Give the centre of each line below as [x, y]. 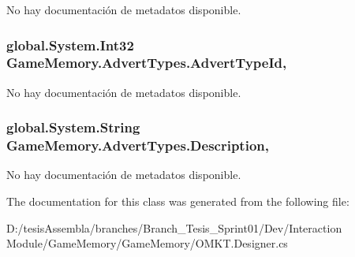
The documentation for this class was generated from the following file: [178, 201]
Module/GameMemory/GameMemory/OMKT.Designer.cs [147, 243]
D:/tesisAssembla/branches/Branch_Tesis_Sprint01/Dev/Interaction [174, 227]
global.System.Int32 [70, 45]
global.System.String [73, 127]
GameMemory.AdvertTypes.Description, [138, 145]
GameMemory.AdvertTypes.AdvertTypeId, [147, 63]
